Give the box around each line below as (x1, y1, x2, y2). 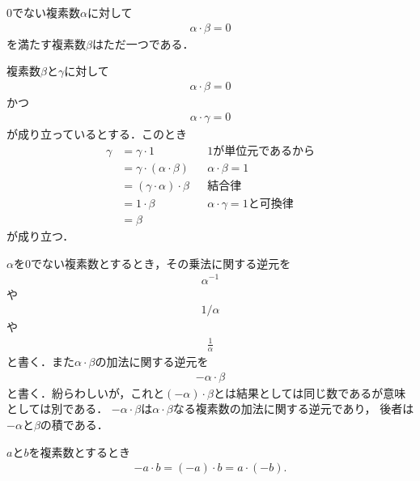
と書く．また (6, 353, 74, 370)
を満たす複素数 (6, 35, 86, 52)
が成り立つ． (6, 228, 74, 245)
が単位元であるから (213, 146, 316, 158)
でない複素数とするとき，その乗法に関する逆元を (30, 254, 291, 271)
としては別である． (6, 400, 108, 417)
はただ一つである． (91, 35, 194, 52)
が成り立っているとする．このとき (6, 126, 187, 143)
